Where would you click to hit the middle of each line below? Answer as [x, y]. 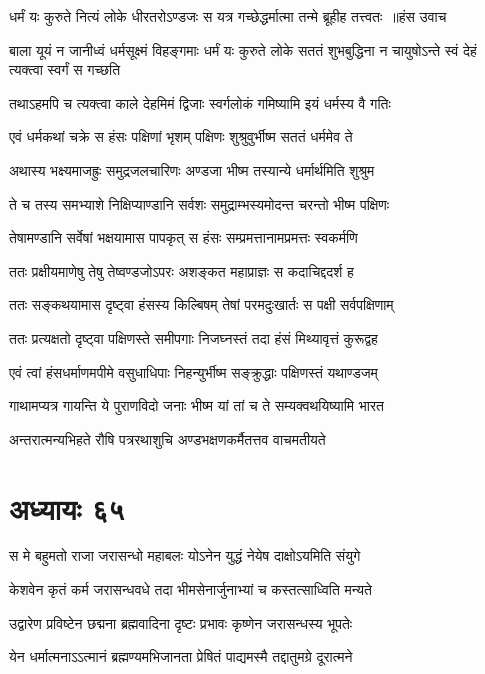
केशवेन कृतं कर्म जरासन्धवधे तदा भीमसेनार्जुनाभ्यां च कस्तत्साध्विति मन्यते [190, 589]
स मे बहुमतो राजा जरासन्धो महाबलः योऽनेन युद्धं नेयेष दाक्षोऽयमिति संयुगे [185, 555]
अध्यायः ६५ [67, 507]
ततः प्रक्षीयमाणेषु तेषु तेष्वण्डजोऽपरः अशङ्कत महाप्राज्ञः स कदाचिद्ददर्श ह [181, 270]
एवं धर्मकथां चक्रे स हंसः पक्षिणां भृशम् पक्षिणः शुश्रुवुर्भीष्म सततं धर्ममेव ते [181, 136]
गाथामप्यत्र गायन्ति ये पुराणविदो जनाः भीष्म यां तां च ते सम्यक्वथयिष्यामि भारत [196, 405]
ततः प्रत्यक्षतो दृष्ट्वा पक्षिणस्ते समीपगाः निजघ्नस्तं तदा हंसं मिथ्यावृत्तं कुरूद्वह [193, 337]
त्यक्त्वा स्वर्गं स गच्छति [65, 69]
